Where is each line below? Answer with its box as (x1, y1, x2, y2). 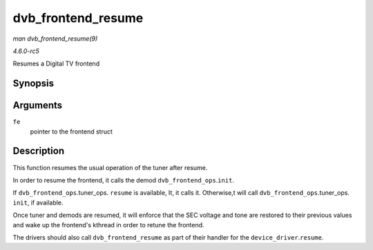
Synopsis (12, 78, 55, 90)
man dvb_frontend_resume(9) (12, 34, 98, 43)
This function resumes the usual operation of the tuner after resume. (12, 163, 208, 171)
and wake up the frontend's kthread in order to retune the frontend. (12, 220, 204, 229)
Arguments (12, 100, 63, 112)
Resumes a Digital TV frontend (12, 59, 100, 68)
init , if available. (12, 198, 64, 207)
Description (12, 145, 65, 157)
